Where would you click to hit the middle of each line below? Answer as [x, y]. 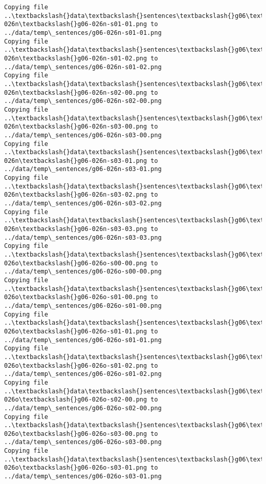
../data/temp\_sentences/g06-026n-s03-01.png [83, 169]
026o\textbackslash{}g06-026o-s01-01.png [76, 331]
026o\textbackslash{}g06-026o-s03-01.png [76, 468]
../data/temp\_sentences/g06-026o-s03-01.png [83, 477]
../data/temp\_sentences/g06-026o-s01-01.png [83, 340]
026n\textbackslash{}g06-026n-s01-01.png [76, 24]
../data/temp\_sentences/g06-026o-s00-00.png [83, 272]
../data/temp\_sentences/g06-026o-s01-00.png [83, 306]
